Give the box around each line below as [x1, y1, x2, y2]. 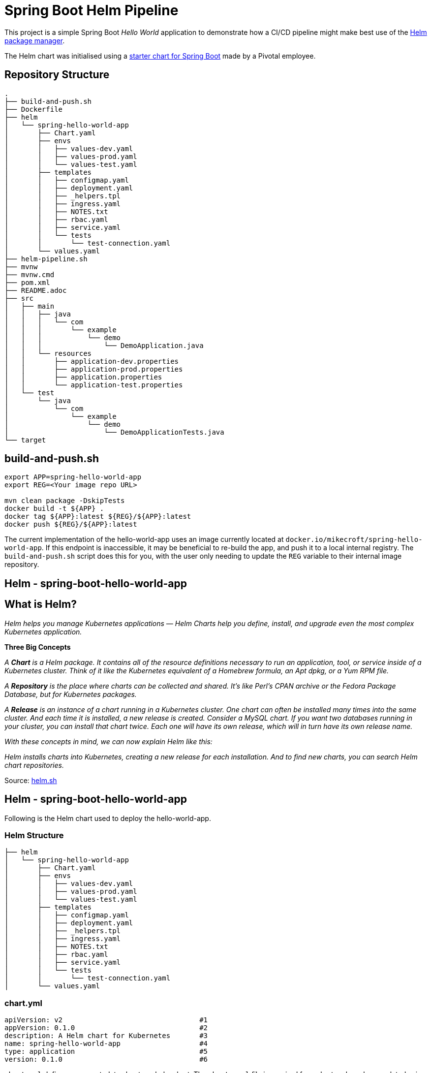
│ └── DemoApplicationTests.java [4, 428, 224, 436]
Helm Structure [4, 830, 64, 840]
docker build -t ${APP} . [4, 505, 104, 513]
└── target [4, 436, 46, 444]
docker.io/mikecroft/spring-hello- [285, 536, 423, 544]
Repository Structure [4, 68, 110, 81]
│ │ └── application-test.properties [4, 380, 183, 389]
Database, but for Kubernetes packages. [4, 690, 137, 698]
